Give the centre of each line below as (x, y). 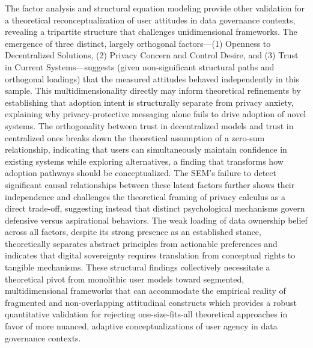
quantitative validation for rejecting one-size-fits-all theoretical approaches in (146, 314)
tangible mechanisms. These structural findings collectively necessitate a (138, 267)
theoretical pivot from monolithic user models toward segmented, (125, 279)
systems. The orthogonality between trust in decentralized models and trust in (149, 125)
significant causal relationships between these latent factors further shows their (150, 184)
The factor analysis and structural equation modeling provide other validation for (155, 8)
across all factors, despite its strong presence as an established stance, (133, 232)
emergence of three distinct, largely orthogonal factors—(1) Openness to (138, 43)
